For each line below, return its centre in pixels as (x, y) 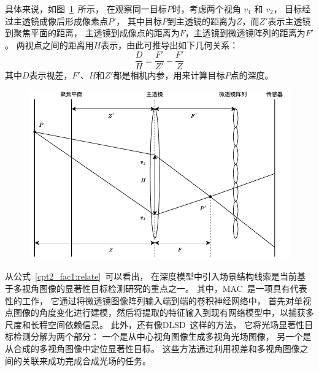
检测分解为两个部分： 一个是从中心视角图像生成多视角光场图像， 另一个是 (162, 336)
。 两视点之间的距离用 (49, 44)
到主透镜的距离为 (202, 21)
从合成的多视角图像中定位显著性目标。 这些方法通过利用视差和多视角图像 (152, 348)
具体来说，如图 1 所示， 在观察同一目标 (86, 9)
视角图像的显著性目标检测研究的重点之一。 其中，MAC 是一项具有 (156, 289)
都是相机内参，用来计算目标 (169, 75)
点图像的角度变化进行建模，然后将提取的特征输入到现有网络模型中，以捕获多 (159, 312)
